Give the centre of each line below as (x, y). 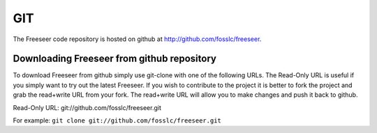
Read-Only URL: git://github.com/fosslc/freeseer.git (87, 107)
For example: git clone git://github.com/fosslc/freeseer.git (117, 120)
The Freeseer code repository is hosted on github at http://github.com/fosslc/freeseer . (137, 39)
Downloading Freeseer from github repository (114, 59)
